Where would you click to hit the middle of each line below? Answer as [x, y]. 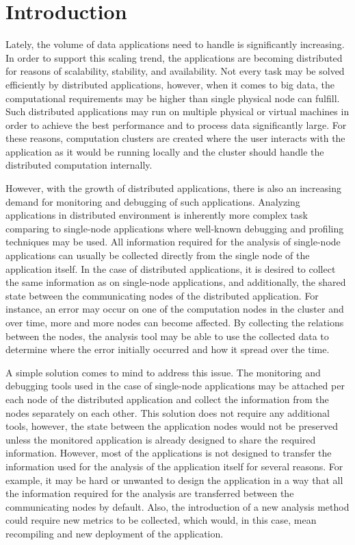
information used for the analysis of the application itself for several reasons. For [174, 466]
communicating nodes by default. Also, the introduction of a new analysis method [177, 506]
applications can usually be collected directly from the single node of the [158, 255]
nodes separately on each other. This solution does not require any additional [168, 412]
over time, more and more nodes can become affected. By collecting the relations [175, 322]
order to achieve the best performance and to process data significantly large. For [176, 124]
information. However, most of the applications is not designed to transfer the [169, 453]
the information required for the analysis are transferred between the [150, 493]
